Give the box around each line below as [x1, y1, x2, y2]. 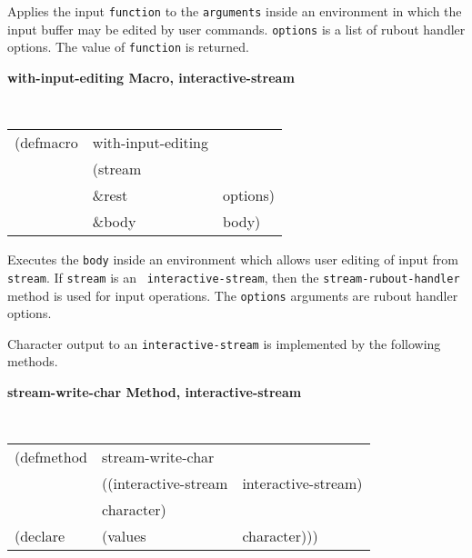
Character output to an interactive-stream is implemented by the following [7, 334, 441, 353]
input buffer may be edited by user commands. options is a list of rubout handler [7, 19, 466, 38]
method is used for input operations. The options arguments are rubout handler [7, 285, 458, 304]
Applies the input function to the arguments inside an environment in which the [7, 2, 462, 20]
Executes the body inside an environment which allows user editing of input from [7, 250, 458, 269]
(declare [15, 525, 65, 547]
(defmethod [15, 446, 88, 468]
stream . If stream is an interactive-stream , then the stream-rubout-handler [7, 267, 460, 286]
